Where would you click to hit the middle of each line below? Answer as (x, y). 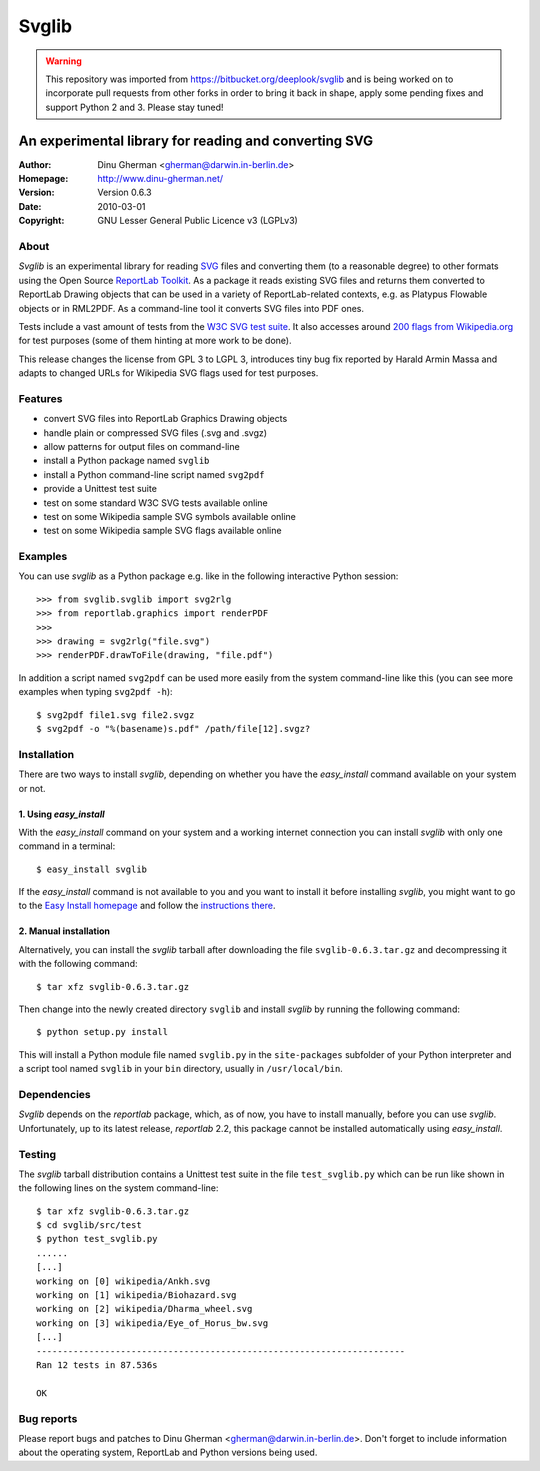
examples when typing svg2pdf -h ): (96, 692)
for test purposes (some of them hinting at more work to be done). (155, 341)
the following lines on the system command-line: (118, 1188)
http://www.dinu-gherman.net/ (160, 179)
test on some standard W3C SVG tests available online (156, 502)
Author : (35, 164)
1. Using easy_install (61, 814)
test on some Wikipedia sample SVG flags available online (162, 531)
